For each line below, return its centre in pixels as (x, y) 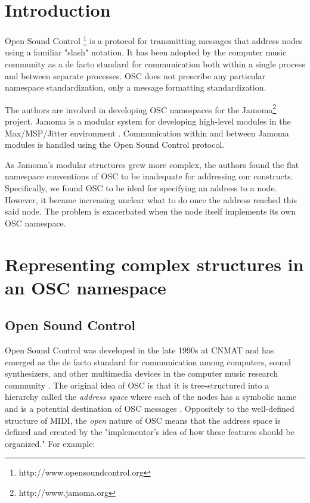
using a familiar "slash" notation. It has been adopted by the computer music (146, 52)
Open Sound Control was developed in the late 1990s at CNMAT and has (139, 350)
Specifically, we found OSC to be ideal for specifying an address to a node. (141, 187)
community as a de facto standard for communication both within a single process (155, 63)
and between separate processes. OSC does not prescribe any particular (135, 75)
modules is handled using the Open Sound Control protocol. (115, 145)
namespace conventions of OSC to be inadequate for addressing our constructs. (149, 176)
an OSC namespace (86, 287)
